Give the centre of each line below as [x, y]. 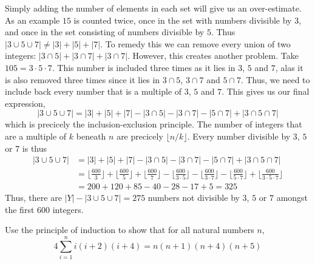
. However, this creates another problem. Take [213, 56]
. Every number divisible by [239, 136]
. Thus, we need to [275, 79]
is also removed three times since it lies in [83, 79]
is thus [35, 148]
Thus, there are [33, 198]
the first [20, 209]
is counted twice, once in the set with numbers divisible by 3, [188, 20]
